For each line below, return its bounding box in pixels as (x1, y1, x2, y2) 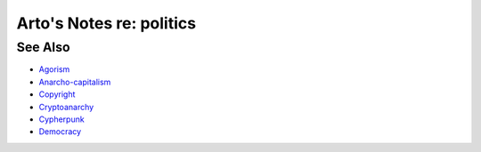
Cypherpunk (38, 114, 85, 124)
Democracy (38, 126, 82, 137)
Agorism (38, 64, 70, 75)
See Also (16, 39, 70, 55)
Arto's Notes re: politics (16, 13, 196, 33)
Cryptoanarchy (38, 101, 94, 112)
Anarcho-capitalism (38, 76, 111, 87)
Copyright (38, 89, 76, 100)
